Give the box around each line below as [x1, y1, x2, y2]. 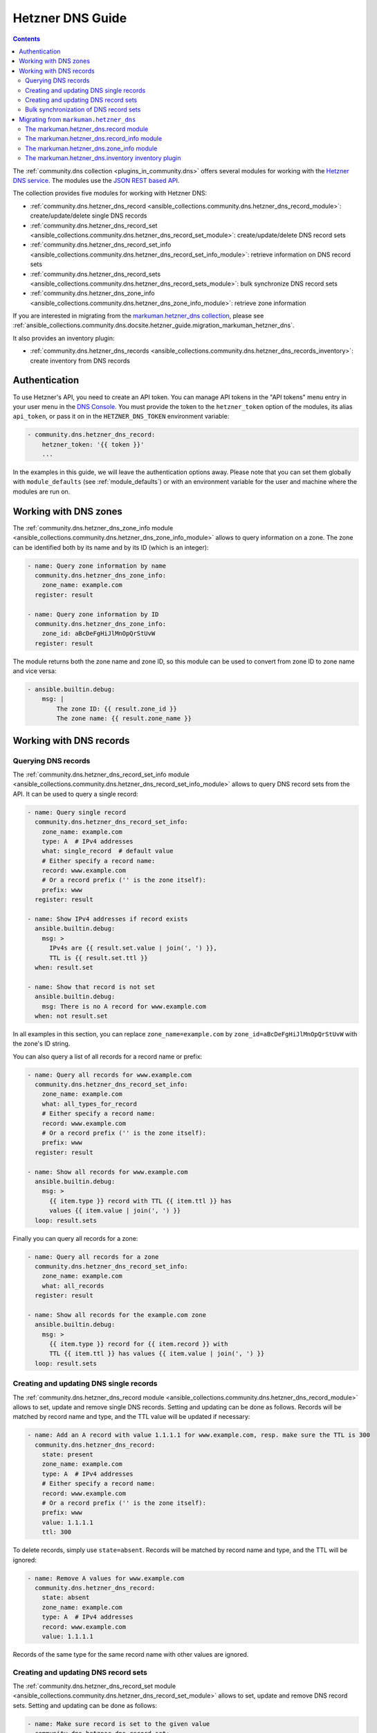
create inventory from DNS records [30, 356, 131, 365]
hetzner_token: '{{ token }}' [42, 440, 145, 449]
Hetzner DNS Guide [12, 10, 127, 26]
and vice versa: [12, 667, 57, 675]
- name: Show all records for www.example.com [27, 1168, 188, 1176]
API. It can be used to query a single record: [12, 790, 138, 798]
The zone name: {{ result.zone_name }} [56, 715, 192, 722]
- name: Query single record [27, 808, 127, 816]
